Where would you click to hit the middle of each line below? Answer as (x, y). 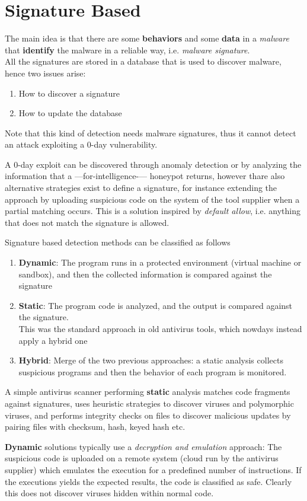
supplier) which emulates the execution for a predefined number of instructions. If (153, 469)
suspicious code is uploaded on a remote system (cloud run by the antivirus (142, 458)
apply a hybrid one (53, 340)
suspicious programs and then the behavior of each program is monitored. (153, 371)
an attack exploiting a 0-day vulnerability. (81, 144)
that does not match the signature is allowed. (87, 222)
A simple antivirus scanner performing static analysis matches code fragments (148, 392)
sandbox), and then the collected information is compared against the (145, 274)
